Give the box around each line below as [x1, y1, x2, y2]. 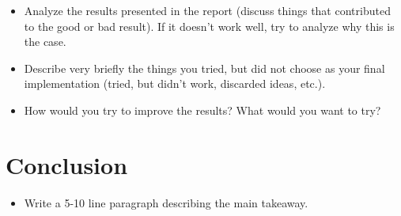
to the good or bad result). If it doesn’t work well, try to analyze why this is [24, 17, 395, 34]
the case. [24, 33, 66, 50]
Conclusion [6, 148, 128, 180]
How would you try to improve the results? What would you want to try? [24, 101, 381, 118]
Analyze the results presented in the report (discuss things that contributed [24, 2, 391, 18]
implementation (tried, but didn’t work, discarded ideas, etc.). [24, 75, 326, 92]
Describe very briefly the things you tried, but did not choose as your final [24, 59, 385, 76]
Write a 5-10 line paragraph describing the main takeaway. [24, 194, 308, 210]
